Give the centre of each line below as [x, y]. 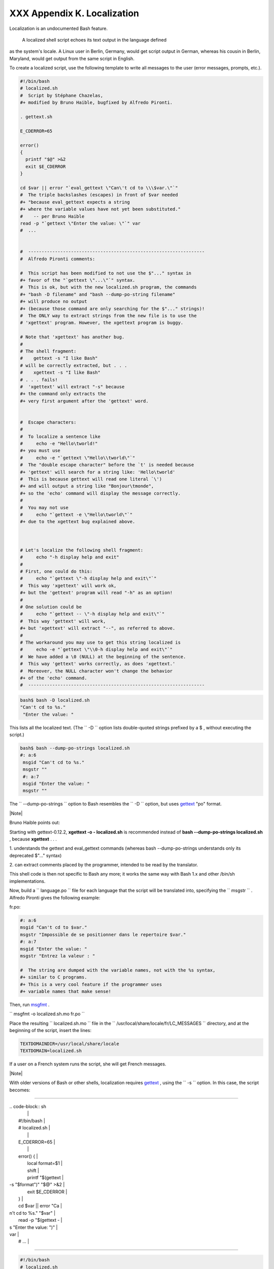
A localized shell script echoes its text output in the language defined [94, 40]
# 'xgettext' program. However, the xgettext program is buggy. [102, 323]
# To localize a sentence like [60, 436]
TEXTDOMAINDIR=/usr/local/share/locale [70, 1044]
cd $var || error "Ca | [40, 1206]
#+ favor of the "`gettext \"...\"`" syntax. [78, 280]
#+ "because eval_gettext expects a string [75, 202]
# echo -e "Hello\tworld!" [59, 444]
